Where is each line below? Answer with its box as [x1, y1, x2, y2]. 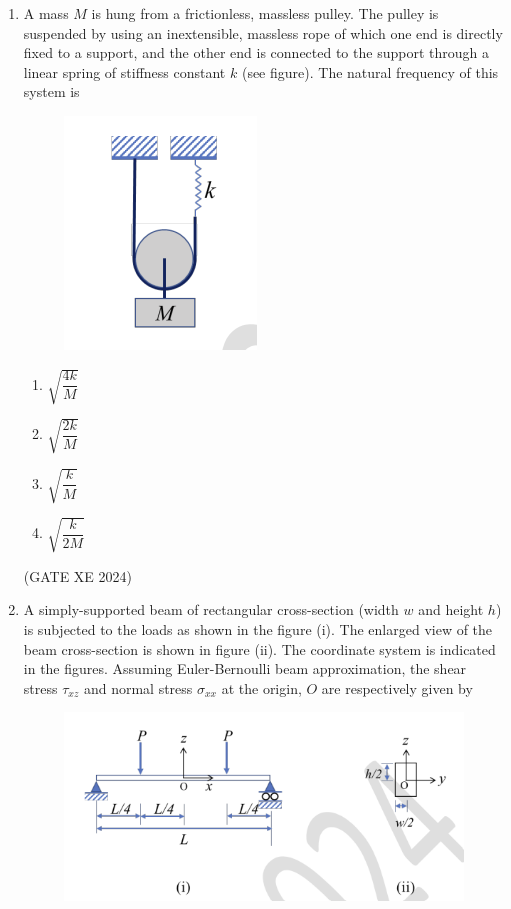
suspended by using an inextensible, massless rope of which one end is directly [23, 22, 503, 43]
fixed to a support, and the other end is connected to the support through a [23, 42, 489, 63]
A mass [23, 3, 69, 23]
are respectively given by [321, 677, 473, 698]
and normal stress [83, 677, 193, 698]
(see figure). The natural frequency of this [241, 61, 499, 82]
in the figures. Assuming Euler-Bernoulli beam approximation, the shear [23, 658, 467, 679]
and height [418, 599, 484, 620]
